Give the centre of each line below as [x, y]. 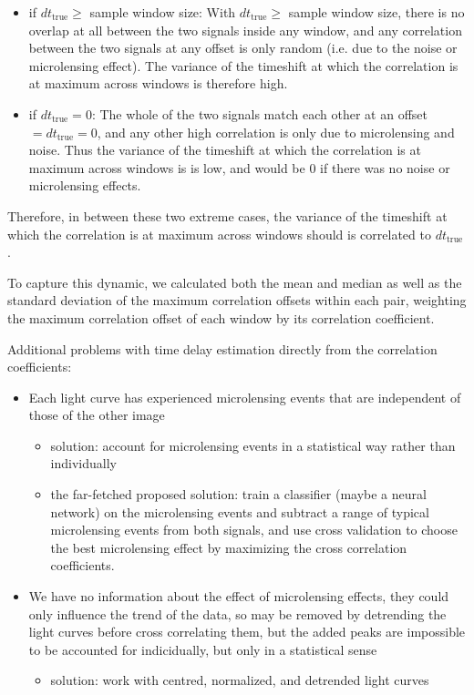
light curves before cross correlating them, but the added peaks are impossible [247, 632]
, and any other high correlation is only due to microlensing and [276, 132]
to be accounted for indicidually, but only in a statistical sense [203, 649]
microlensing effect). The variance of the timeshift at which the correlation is [243, 65]
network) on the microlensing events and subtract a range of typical [240, 511]
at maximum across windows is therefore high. [158, 83]
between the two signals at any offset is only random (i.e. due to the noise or [243, 48]
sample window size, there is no [376, 12]
